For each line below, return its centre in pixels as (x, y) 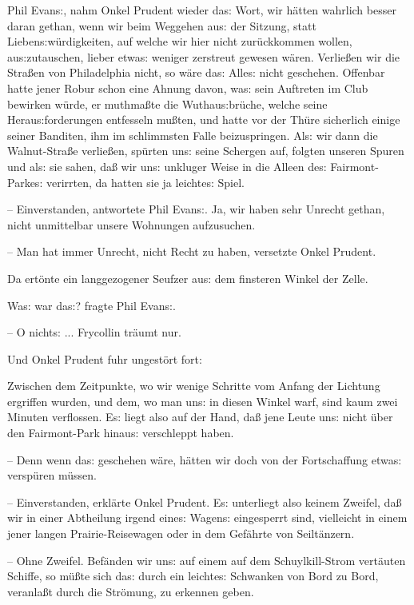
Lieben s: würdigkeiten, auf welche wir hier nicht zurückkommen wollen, (180, 41)
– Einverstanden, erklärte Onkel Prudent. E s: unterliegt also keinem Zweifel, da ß (205, 502)
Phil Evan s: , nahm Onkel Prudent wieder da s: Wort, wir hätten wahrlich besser (202, 10)
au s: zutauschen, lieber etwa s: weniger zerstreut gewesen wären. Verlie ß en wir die (204, 56)
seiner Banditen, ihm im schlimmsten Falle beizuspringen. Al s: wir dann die (193, 135)
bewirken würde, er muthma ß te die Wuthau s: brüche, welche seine (167, 103)
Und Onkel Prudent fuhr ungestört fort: (105, 358)
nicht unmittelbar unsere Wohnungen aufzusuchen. (131, 224)
